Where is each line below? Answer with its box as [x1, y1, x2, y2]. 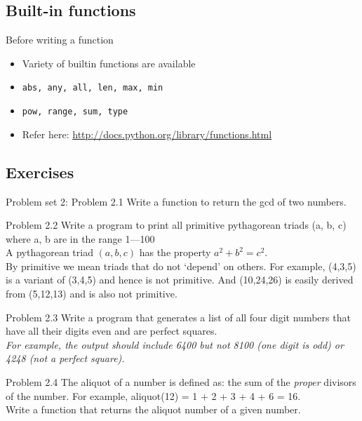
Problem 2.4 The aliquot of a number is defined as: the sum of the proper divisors [6, 375, 356, 389]
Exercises [6, 161, 74, 182]
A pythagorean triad [6, 245, 93, 260]
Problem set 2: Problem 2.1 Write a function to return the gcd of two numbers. [6, 194, 347, 208]
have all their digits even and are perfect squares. [6, 323, 217, 338]
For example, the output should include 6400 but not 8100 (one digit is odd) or [6, 337, 344, 352]
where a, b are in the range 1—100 [6, 231, 155, 246]
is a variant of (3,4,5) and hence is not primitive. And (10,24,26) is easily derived [6, 272, 354, 287]
